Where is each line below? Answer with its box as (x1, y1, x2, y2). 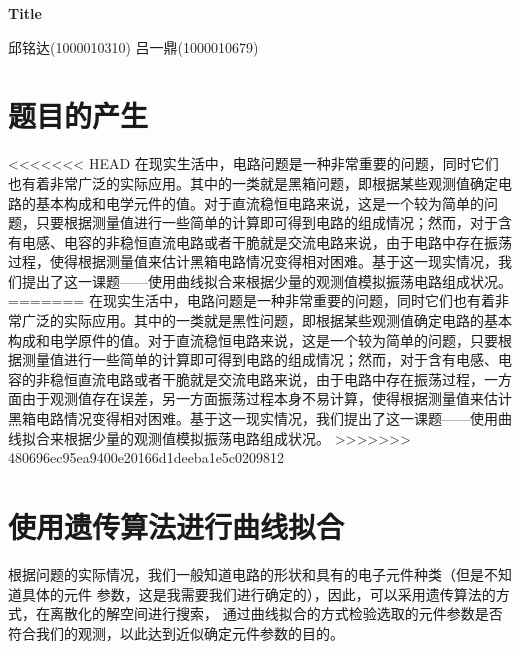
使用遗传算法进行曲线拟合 (8, 506, 345, 546)
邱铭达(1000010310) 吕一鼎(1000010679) (8, 36, 259, 57)
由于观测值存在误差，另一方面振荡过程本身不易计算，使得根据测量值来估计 (21, 388, 512, 409)
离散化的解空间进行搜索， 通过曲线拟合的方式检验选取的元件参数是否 (49, 603, 503, 624)
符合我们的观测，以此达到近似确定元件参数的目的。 (8, 622, 344, 643)
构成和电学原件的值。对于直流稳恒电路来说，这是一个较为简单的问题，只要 (8, 329, 498, 350)
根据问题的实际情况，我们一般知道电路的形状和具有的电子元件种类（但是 (8, 563, 484, 584)
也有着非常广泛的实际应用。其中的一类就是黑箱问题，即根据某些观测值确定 (8, 172, 498, 193)
